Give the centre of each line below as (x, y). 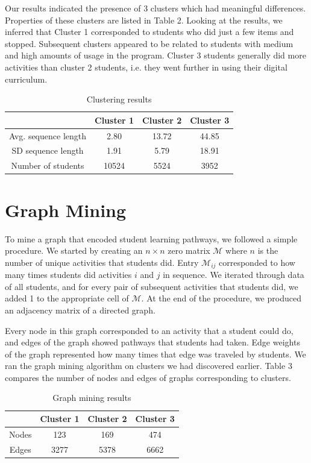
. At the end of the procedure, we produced (221, 298)
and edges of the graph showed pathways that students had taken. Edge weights (152, 342)
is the (268, 250)
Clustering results (119, 99)
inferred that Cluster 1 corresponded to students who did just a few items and (149, 32)
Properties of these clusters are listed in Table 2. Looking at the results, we (144, 20)
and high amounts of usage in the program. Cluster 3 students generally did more (155, 55)
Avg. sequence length (48, 135)
